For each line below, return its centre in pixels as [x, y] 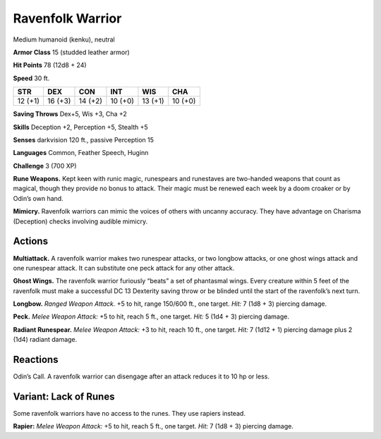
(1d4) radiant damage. [45, 340]
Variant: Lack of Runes [64, 396]
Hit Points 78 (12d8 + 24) [50, 65]
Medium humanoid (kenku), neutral [64, 39]
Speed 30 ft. [31, 78]
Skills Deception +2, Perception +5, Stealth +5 [80, 127]
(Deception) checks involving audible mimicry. [80, 221]
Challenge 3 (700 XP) [45, 166]
